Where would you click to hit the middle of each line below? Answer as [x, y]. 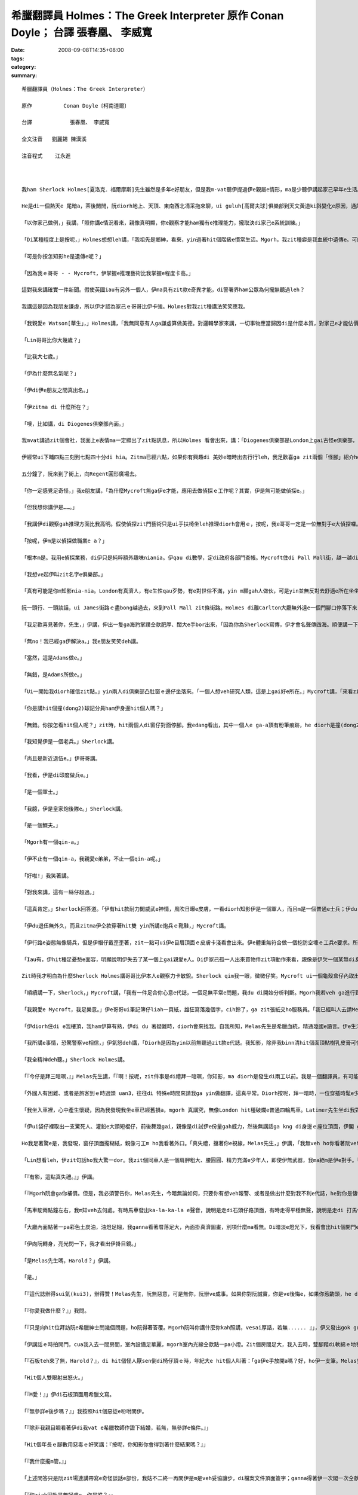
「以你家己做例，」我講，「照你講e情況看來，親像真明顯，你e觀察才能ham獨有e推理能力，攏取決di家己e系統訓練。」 [163, 223]
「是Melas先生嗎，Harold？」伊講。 [68, 1261]
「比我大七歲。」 [41, 357]
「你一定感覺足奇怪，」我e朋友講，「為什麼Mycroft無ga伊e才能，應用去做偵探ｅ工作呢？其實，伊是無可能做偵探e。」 [165, 491]
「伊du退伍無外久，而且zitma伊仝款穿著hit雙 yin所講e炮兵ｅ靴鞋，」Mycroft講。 [126, 926]
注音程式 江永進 [46, 156]
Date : [18, 50]
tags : [18, 58]
